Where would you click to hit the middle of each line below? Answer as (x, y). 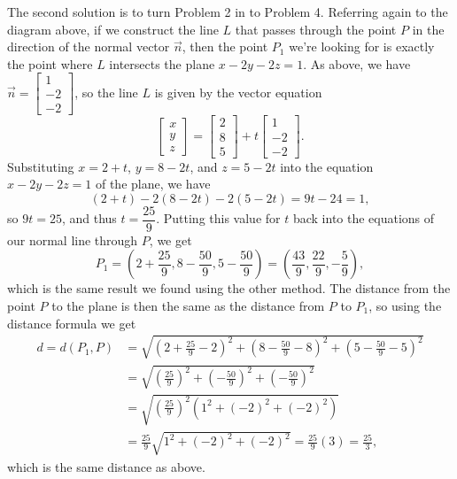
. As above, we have (357, 63)
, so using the (405, 305)
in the (428, 29)
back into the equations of (364, 218)
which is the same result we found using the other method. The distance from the (229, 288)
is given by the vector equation (238, 92)
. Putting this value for (218, 218)
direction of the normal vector (89, 46)
